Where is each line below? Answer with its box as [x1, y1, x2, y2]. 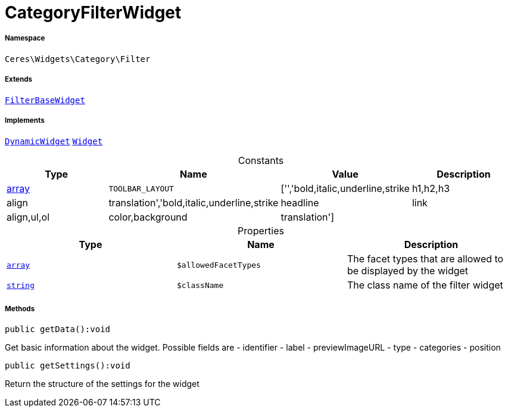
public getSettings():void [5, 361, 130, 371]
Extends [5, 75, 33, 84]
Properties [238, 225, 284, 237]
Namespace [5, 34, 45, 43]
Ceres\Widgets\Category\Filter [5, 54, 151, 64]
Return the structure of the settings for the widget [5, 379, 200, 389]
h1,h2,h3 [412, 182, 450, 195]
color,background [108, 211, 188, 224]
